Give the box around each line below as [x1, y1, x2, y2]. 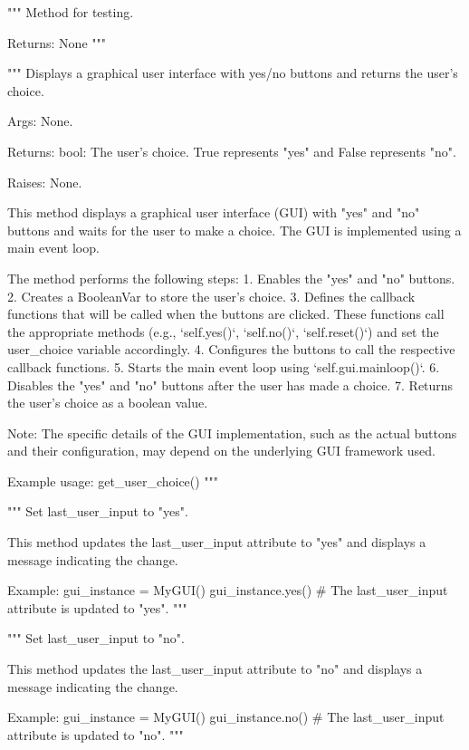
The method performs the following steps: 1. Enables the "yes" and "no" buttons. [7, 268, 455, 287]
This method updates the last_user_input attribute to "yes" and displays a [7, 533, 426, 552]
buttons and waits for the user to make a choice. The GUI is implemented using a [7, 220, 462, 239]
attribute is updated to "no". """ [7, 725, 184, 744]
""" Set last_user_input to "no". [7, 629, 185, 648]
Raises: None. [7, 172, 82, 191]
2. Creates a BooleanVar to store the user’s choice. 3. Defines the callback [7, 286, 416, 305]
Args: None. [7, 111, 73, 130]
